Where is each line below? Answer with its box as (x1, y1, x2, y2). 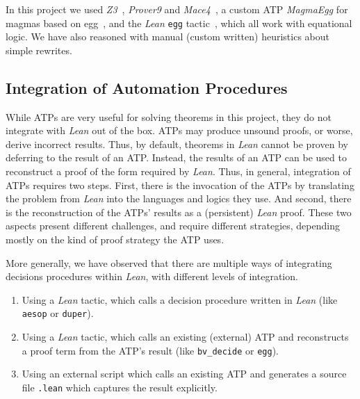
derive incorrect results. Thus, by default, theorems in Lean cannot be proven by (6, 136, 348, 151)
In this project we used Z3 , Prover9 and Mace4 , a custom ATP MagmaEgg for (6, 2, 348, 16)
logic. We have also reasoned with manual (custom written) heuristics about (6, 29, 329, 44)
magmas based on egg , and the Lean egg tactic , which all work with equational (6, 15, 352, 30)
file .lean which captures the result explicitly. (22, 380, 218, 394)
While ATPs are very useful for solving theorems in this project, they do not (6, 109, 332, 124)
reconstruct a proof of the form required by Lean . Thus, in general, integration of (6, 164, 351, 179)
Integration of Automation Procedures (6, 76, 288, 98)
